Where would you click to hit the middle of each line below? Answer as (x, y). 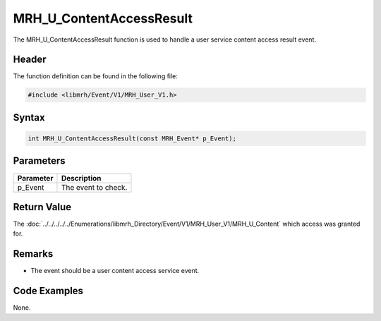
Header (30, 60)
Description (81, 178)
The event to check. (94, 187)
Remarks (33, 254)
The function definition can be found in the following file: (95, 76)
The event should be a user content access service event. (115, 271)
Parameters (39, 161)
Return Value (42, 207)
